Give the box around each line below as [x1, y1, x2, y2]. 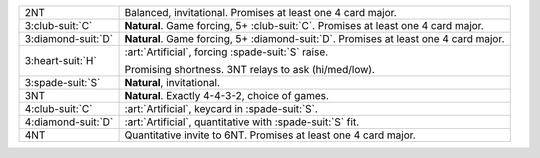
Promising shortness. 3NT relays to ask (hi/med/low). [124, 63, 375, 76]
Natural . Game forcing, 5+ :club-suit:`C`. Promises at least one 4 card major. [124, 19, 484, 32]
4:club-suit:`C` [24, 102, 93, 115]
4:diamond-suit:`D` [24, 115, 114, 129]
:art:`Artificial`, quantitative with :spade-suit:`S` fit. [124, 115, 360, 129]
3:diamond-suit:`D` [24, 32, 114, 45]
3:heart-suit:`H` [24, 54, 97, 67]
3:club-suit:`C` [24, 19, 93, 32]
